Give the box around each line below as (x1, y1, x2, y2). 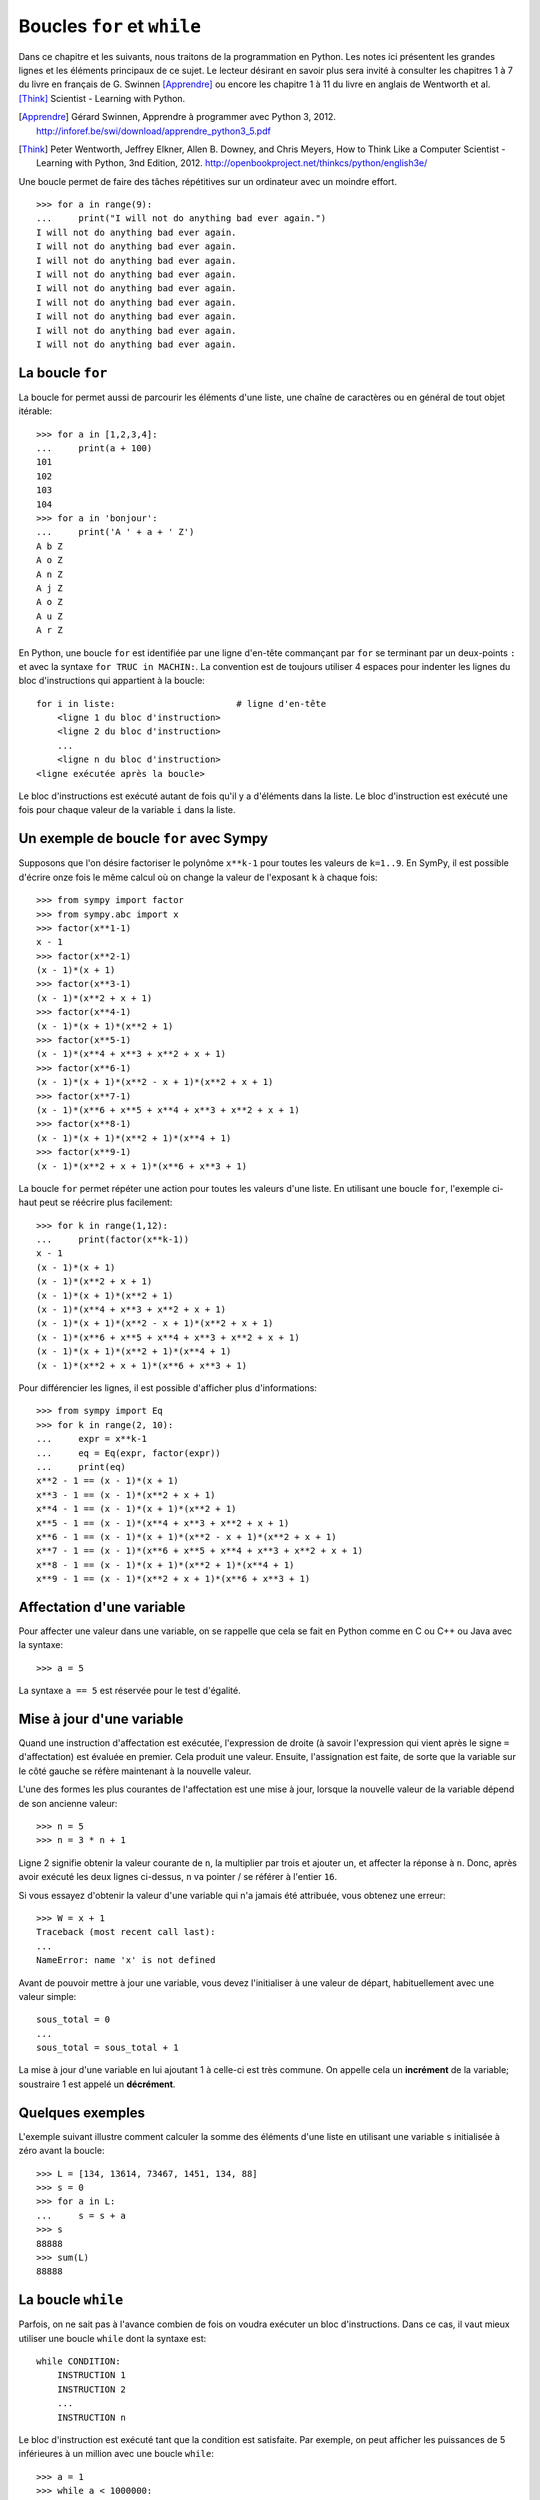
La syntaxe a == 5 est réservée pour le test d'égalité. (18, 1685, 241, 1697)
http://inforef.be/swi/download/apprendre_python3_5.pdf (36, 125, 272, 137)
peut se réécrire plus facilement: (38, 1196, 173, 1209)
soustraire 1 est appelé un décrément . (18, 2078, 176, 2090)
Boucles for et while (18, 15, 202, 37)
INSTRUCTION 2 (56, 2383, 127, 2395)
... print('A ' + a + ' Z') (36, 526, 195, 538)
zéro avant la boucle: (18, 2145, 105, 2157)
